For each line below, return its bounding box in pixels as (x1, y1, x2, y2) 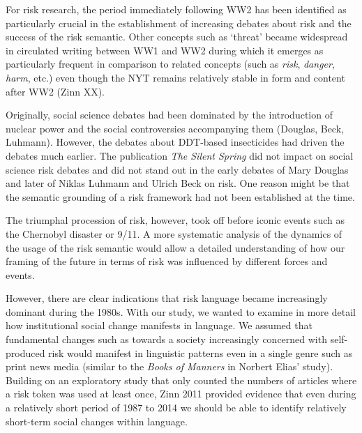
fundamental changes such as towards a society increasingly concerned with (6, 332, 327, 347)
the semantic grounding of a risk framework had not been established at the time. (6, 189, 355, 204)
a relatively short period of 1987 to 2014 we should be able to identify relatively (6, 400, 347, 415)
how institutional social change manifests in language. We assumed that (6, 318, 312, 333)
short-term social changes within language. (6, 413, 188, 428)
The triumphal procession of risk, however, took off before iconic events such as (6, 213, 345, 227)
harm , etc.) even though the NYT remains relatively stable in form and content (6, 70, 345, 84)
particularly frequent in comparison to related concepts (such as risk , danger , (6, 56, 335, 71)
